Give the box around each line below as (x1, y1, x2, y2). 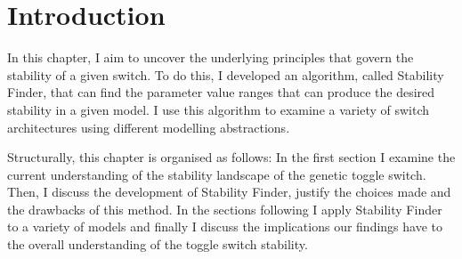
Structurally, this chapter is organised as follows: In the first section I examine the (7, 148, 456, 166)
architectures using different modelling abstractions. (7, 117, 290, 136)
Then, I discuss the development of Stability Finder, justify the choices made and (7, 182, 451, 201)
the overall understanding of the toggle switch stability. (7, 235, 308, 254)
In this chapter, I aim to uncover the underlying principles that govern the (7, 48, 414, 67)
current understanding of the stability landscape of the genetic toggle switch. (7, 165, 426, 183)
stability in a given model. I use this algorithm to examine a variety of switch (7, 100, 430, 118)
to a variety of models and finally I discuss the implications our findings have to (7, 217, 442, 236)
